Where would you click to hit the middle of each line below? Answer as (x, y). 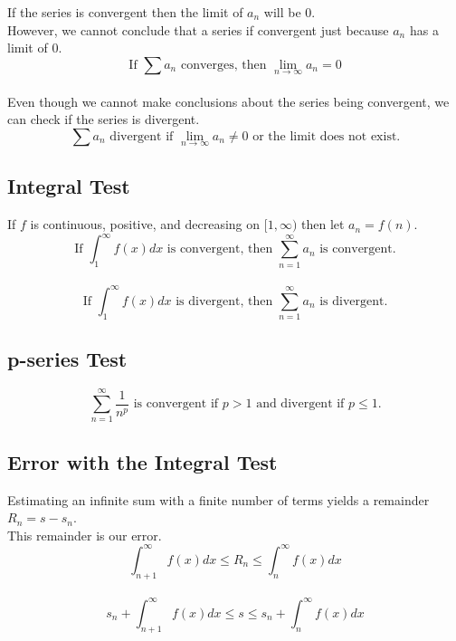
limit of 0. (35, 48)
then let (323, 224)
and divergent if (300, 404)
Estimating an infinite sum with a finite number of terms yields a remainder (218, 499)
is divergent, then (224, 301)
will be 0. (290, 12)
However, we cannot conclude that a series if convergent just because (198, 29)
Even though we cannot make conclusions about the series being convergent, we (228, 101)
